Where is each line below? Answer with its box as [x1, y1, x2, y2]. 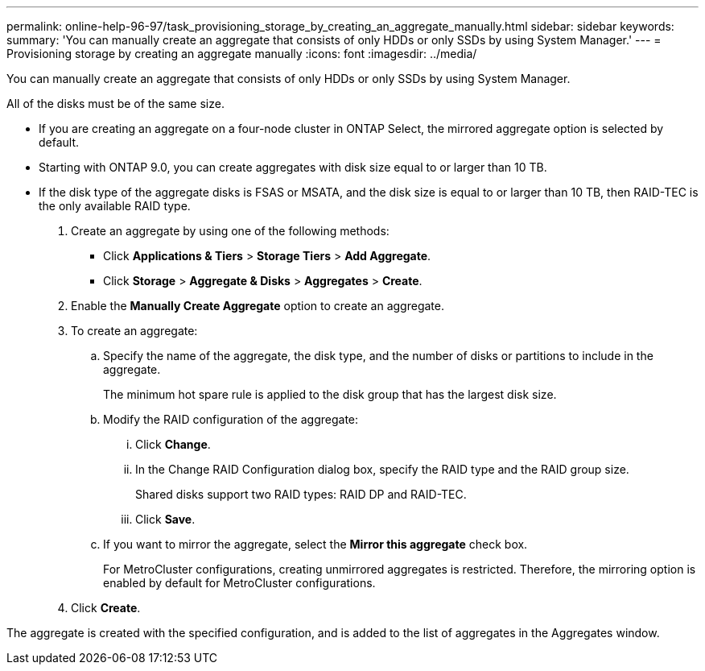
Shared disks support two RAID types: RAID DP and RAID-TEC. [135, 487, 467, 501]
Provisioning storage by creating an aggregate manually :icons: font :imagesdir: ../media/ [6, 47, 477, 60]
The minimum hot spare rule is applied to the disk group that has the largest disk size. [103, 387, 557, 401]
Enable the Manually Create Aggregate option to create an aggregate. [71, 299, 444, 313]
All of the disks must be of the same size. [6, 97, 225, 110]
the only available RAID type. [39, 199, 191, 213]
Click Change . [135, 437, 211, 451]
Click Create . [71, 601, 141, 615]
